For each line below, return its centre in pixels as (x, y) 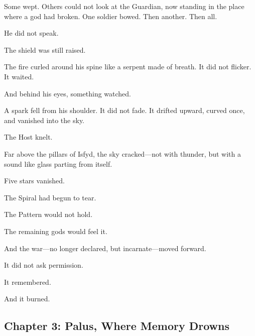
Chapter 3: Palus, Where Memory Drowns (117, 326)
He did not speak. (31, 33)
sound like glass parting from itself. (58, 163)
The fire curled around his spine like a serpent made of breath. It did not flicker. (128, 67)
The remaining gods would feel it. (56, 231)
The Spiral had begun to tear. (50, 197)
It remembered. (28, 282)
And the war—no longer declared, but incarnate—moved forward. (105, 248)
